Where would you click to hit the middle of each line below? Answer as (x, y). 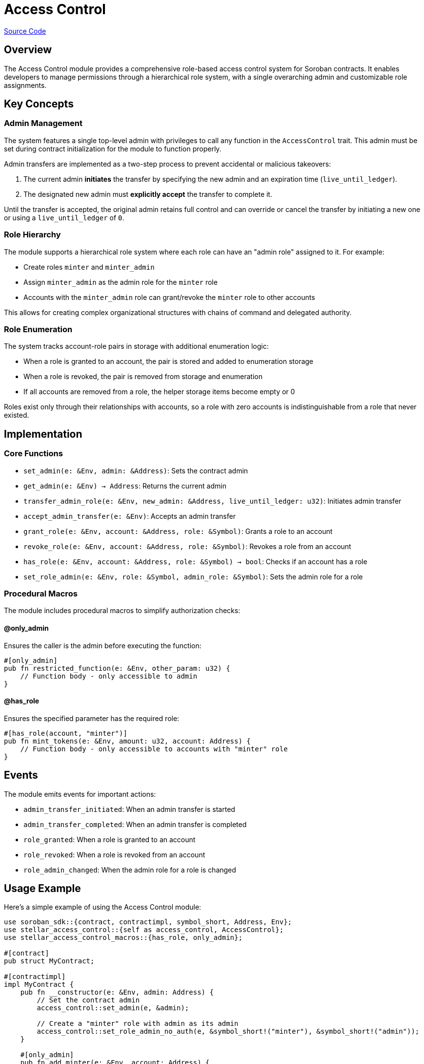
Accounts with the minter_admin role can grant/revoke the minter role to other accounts (169, 297)
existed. (17, 415)
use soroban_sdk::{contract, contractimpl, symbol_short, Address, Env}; (148, 922)
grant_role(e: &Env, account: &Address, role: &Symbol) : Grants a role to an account (178, 531)
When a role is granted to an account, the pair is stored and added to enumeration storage (169, 362)
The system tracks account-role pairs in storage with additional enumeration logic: (136, 346)
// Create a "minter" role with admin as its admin (138, 1024)
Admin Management (43, 123)
